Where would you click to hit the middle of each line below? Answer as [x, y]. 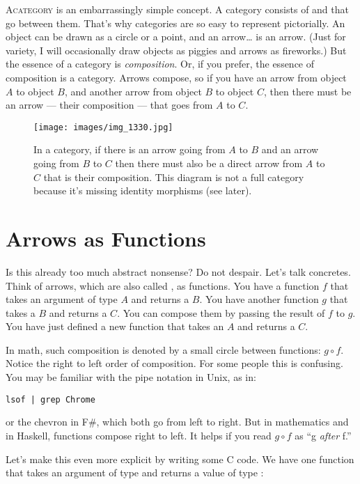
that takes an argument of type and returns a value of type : [135, 473]
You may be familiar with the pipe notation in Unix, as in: [131, 377]
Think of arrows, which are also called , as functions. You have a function [163, 285]
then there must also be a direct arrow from [209, 163]
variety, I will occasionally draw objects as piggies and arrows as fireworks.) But [176, 50]
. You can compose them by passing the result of [221, 312]
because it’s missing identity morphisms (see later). [143, 190]
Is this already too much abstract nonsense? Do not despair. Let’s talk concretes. [178, 271]
